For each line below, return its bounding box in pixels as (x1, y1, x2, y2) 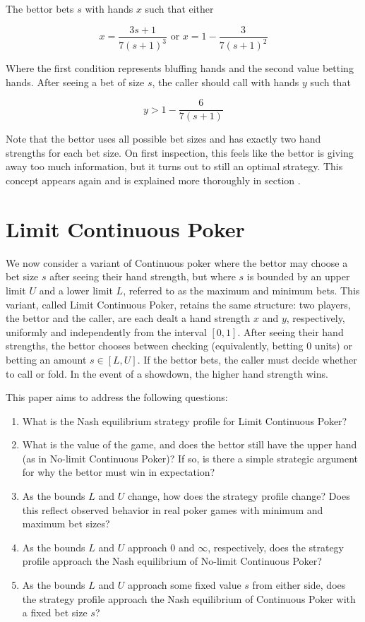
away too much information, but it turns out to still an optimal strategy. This (6, 159, 343, 174)
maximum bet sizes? (22, 516, 110, 531)
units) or (314, 338, 352, 353)
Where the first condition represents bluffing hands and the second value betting (6, 61, 354, 75)
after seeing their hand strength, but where (49, 269, 236, 284)
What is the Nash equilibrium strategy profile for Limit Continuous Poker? (22, 413, 347, 428)
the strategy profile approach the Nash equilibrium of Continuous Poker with (22, 591, 356, 606)
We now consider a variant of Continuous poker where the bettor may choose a (6, 255, 348, 270)
